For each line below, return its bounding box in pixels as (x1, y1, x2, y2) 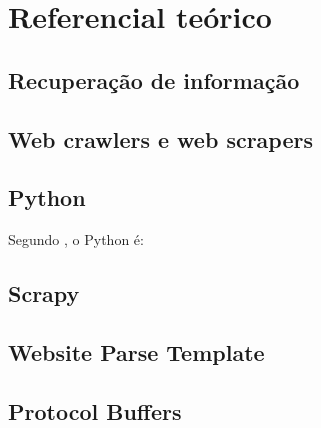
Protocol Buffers (8, 395, 182, 426)
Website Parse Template (8, 336, 265, 367)
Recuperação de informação (8, 64, 300, 95)
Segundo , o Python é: (8, 229, 144, 250)
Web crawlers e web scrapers (8, 123, 314, 154)
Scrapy (8, 278, 80, 309)
